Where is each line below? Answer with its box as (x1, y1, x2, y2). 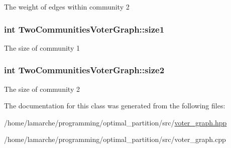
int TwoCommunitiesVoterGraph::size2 (4, 64, 165, 76)
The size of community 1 (4, 42, 80, 53)
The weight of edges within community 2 (4, 2, 130, 12)
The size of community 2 (4, 83, 80, 94)
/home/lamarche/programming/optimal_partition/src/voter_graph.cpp (4, 134, 226, 144)
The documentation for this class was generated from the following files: (4, 100, 225, 111)
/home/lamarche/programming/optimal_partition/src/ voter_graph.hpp (4, 117, 227, 127)
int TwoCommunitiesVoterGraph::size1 (4, 23, 165, 35)
